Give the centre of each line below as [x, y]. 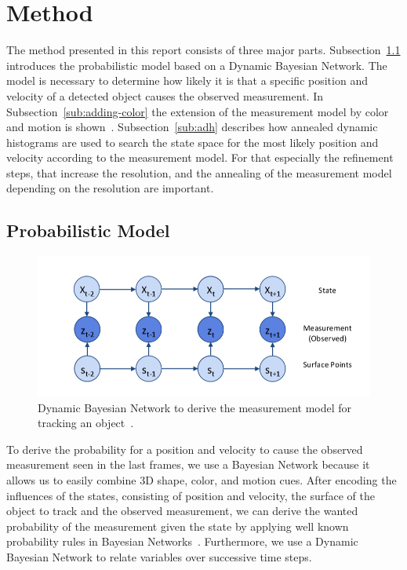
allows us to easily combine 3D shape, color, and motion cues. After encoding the [202, 480]
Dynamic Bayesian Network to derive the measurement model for [195, 407]
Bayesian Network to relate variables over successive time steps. [159, 556]
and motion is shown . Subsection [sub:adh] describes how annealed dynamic [192, 127]
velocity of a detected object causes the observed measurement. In [165, 95]
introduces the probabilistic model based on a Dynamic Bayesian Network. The [197, 65]
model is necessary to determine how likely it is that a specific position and [187, 80]
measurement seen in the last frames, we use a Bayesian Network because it [188, 464]
